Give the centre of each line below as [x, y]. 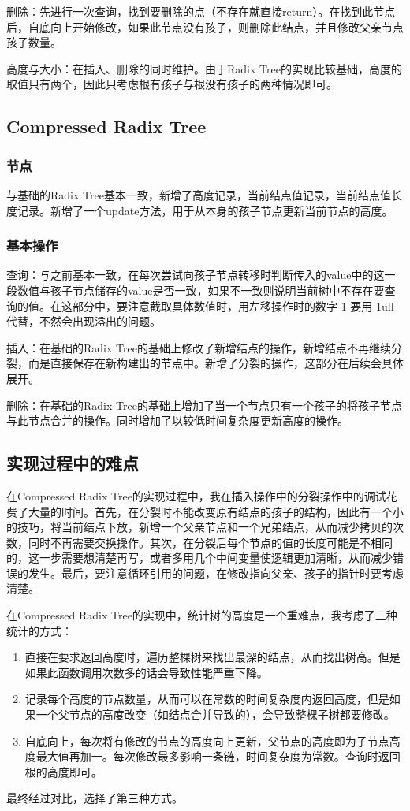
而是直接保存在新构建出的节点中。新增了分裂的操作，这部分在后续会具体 [216, 363]
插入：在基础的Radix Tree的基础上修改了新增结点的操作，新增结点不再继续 [199, 347]
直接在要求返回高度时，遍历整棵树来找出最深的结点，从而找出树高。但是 [212, 657]
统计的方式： [39, 630]
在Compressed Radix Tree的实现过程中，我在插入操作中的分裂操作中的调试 [196, 495]
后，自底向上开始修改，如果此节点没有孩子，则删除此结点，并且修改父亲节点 [205, 26]
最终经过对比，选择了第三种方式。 [95, 798]
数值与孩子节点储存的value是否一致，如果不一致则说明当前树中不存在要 [201, 290]
